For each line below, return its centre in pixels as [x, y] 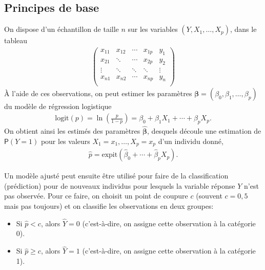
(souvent [209, 196]
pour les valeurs [65, 141]
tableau [16, 40]
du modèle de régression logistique [58, 106]
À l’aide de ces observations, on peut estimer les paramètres [98, 93]
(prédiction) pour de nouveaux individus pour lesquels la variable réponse [120, 185]
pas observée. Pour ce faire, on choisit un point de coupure [96, 196]
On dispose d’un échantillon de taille [62, 29]
